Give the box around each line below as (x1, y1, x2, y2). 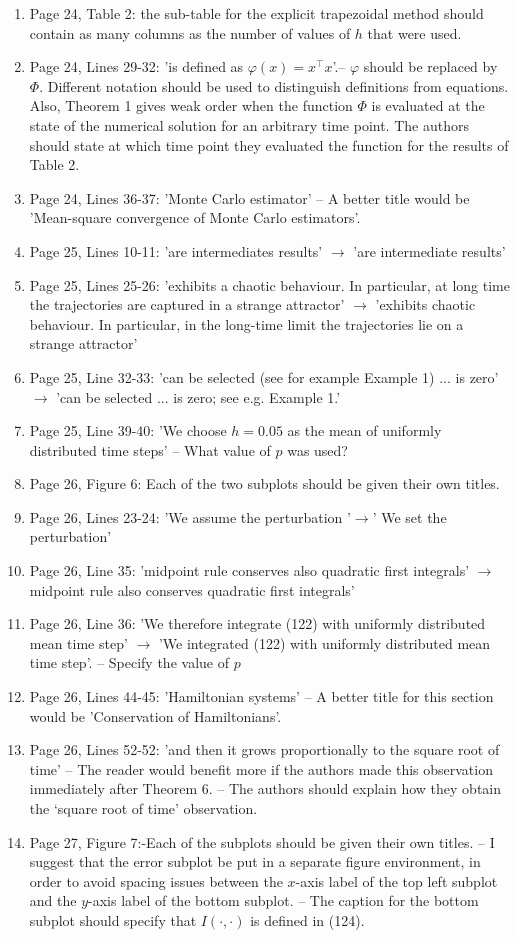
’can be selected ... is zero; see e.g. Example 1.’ (56, 386, 341, 407)
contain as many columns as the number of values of (29, 22, 351, 43)
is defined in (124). (250, 909, 365, 930)
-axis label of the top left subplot (295, 870, 498, 891)
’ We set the (372, 506, 447, 527)
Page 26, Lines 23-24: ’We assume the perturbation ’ (29, 506, 351, 527)
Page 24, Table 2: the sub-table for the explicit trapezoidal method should (29, 3, 484, 23)
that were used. (367, 22, 462, 43)
